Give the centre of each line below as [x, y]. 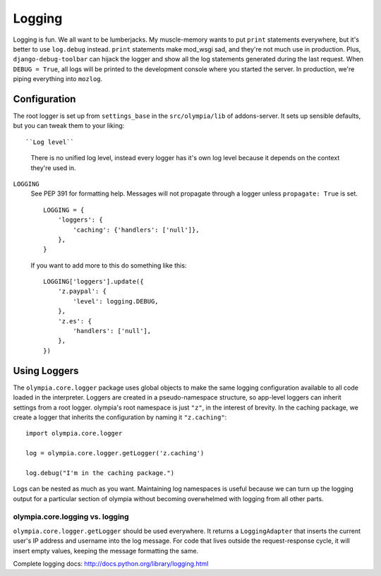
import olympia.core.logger [74, 433]
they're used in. [53, 168]
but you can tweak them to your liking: [69, 126]
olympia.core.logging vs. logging [71, 517]
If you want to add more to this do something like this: [109, 265]
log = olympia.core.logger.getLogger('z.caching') [115, 453]
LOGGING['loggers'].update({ [93, 282]
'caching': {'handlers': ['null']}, [137, 230]
